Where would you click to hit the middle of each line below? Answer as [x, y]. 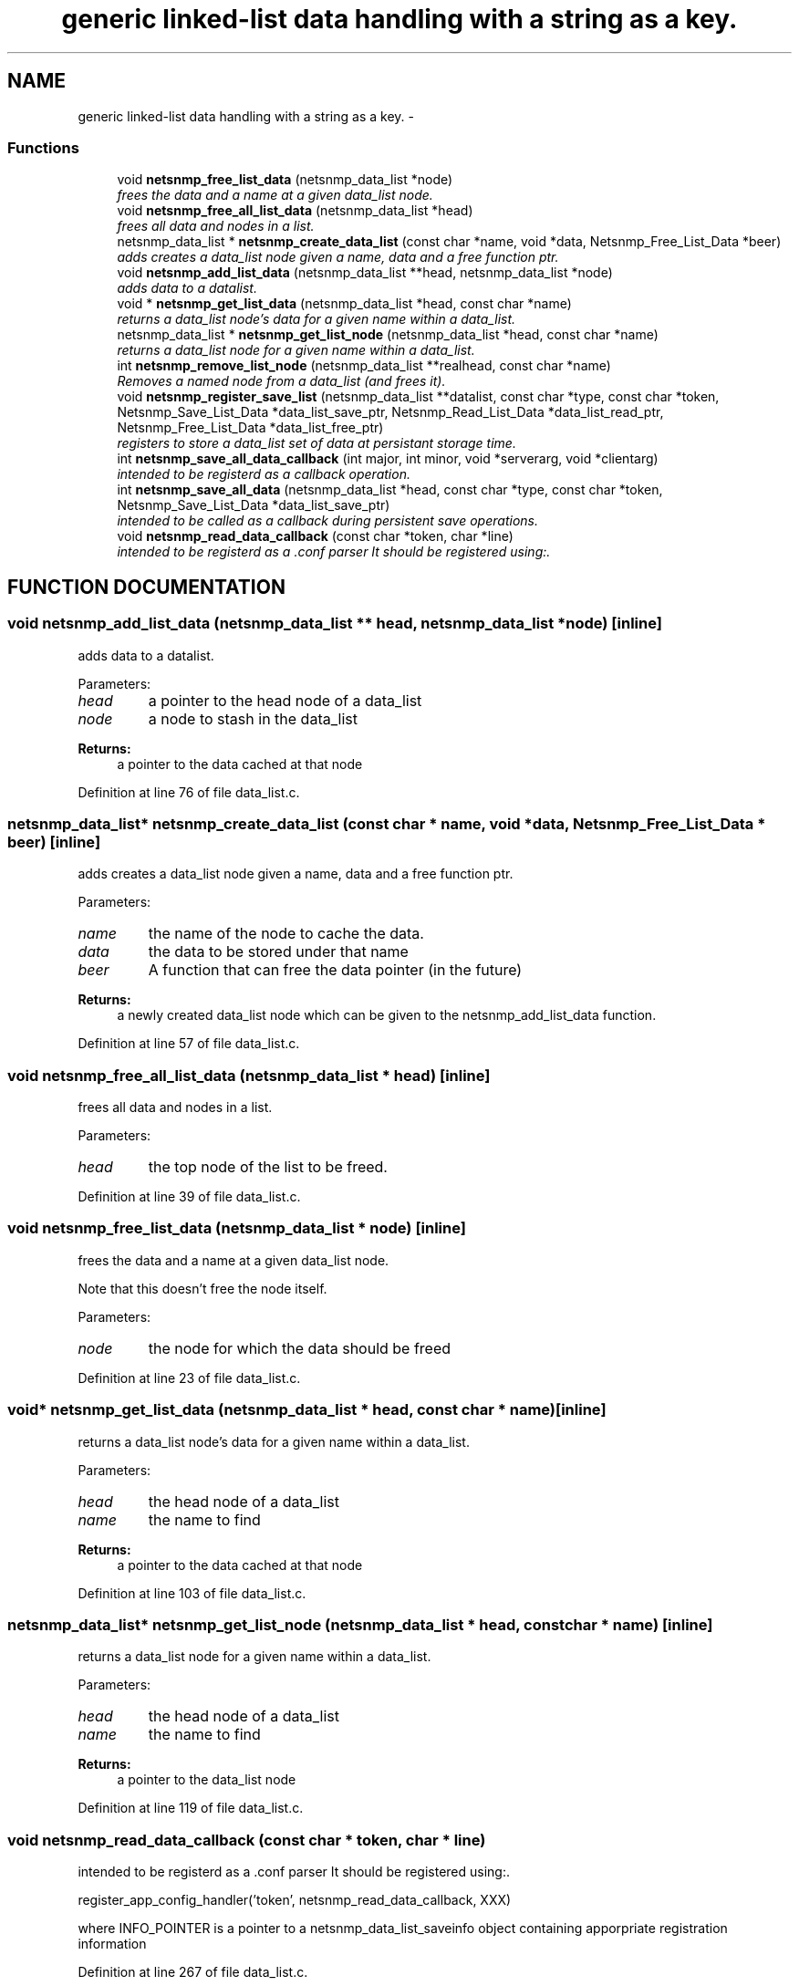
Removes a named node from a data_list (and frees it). [281, 381]
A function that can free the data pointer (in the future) [335, 970]
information [112, 1944]
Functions [43, 147]
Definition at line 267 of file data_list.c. [193, 1972]
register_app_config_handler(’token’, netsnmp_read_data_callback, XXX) [295, 1900]
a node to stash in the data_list [253, 718]
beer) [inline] [54, 842]
